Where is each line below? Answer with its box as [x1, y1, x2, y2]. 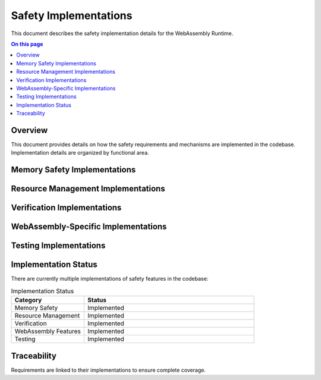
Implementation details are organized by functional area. [11, 149, 149, 156]
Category [14, 296, 42, 304]
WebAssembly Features [14, 327, 81, 335]
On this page [11, 40, 43, 48]
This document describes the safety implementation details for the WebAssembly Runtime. [11, 30, 234, 37]
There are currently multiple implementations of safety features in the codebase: [11, 275, 209, 282]
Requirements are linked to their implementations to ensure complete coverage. [11, 366, 206, 373]
